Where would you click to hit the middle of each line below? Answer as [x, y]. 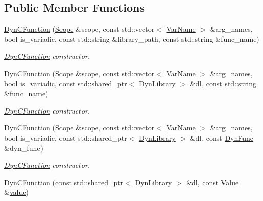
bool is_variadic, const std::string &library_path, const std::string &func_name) [132, 39]
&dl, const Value [213, 182]
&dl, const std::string [223, 83]
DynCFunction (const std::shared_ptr [64, 182]
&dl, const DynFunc [222, 137]
